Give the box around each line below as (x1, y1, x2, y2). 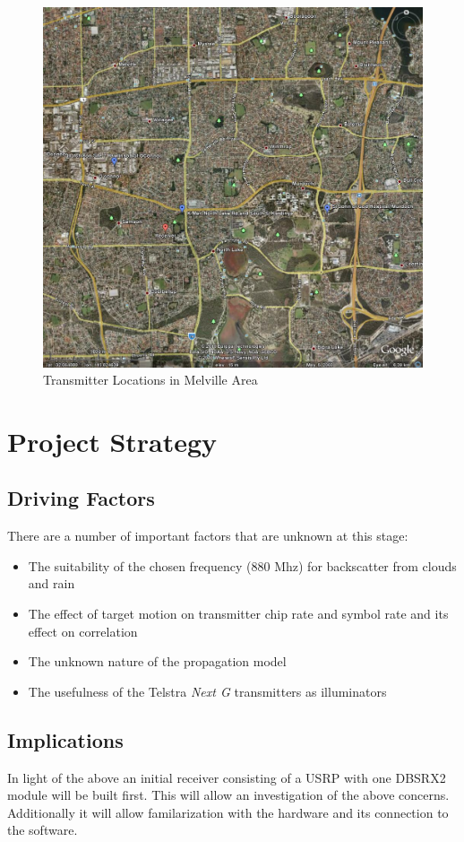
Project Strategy (7, 422, 218, 459)
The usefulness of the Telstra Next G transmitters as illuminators (28, 681, 387, 700)
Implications (7, 725, 124, 753)
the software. (7, 820, 78, 839)
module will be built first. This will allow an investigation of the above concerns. (7, 786, 450, 804)
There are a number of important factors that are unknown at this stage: (7, 526, 408, 545)
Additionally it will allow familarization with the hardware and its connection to (7, 803, 449, 821)
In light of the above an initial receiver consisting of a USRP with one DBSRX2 (7, 768, 446, 786)
